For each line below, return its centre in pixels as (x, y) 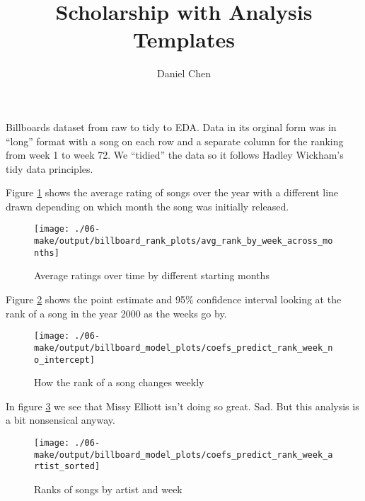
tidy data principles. (50, 168)
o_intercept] (64, 360)
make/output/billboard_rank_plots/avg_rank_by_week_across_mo (184, 241)
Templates (184, 39)
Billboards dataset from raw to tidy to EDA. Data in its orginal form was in (171, 126)
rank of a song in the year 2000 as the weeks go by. (116, 313)
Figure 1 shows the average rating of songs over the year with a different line (172, 192)
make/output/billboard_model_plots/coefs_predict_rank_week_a (184, 455)
